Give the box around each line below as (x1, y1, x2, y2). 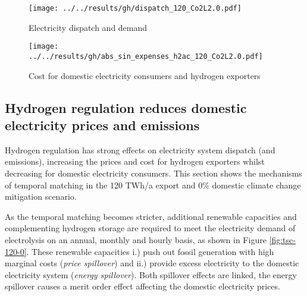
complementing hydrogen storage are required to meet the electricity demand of (5, 222, 296, 234)
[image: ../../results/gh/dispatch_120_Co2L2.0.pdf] (29, 4, 242, 12)
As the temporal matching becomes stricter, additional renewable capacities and (5, 210, 297, 222)
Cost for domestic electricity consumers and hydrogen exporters (29, 69, 261, 81)
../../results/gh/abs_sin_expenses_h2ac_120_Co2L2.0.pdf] (29, 52, 263, 61)
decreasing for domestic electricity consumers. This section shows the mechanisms (5, 166, 302, 179)
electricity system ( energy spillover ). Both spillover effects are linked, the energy (5, 268, 297, 281)
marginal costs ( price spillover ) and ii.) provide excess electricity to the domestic (5, 257, 299, 269)
